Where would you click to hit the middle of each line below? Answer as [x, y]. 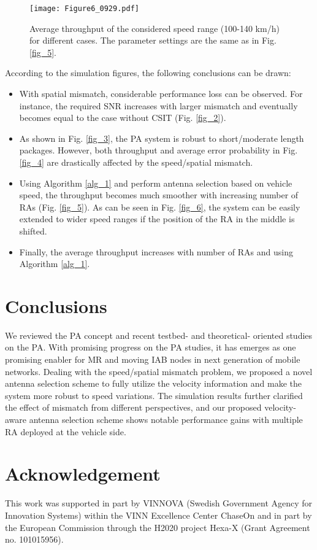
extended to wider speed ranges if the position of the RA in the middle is [157, 219]
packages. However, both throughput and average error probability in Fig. [158, 150]
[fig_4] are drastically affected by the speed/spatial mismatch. [136, 162]
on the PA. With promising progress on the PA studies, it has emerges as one [151, 347]
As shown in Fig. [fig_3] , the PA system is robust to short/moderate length [162, 138]
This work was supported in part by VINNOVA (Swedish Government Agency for [159, 503]
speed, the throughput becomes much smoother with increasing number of [159, 195]
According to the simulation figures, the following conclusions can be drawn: [148, 73]
